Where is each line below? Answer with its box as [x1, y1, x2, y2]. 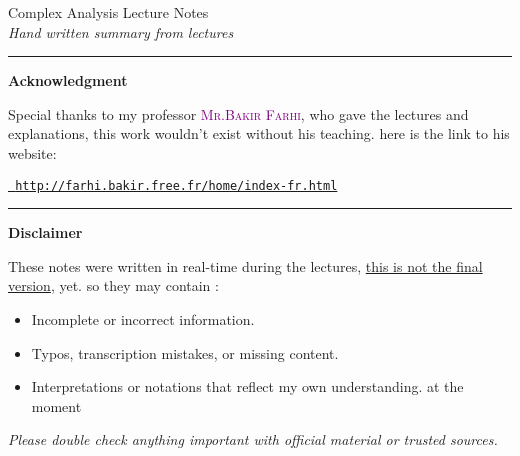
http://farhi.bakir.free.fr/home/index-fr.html [15, 178, 338, 193]
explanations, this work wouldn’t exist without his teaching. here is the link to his [8, 123, 510, 144]
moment [31, 395, 82, 416]
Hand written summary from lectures [8, 21, 234, 42]
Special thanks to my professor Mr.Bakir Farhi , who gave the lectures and [8, 103, 469, 124]
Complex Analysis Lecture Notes [8, 2, 209, 22]
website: [8, 142, 57, 163]
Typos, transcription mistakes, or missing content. [31, 342, 339, 363]
